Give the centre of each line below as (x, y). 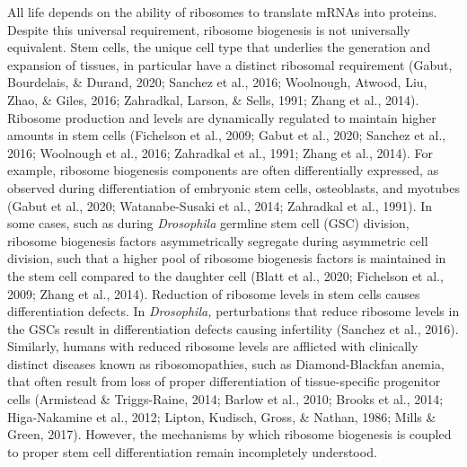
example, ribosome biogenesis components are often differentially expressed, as (223, 170)
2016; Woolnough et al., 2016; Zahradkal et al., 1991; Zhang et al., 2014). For (220, 152)
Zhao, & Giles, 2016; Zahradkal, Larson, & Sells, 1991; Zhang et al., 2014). (213, 99)
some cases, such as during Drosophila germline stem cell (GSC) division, (208, 223)
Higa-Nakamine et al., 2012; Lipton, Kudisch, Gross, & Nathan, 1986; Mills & (222, 416)
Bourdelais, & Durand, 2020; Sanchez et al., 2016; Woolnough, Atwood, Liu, (217, 82)
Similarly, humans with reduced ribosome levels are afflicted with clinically (213, 346)
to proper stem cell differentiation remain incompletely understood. (192, 451)
